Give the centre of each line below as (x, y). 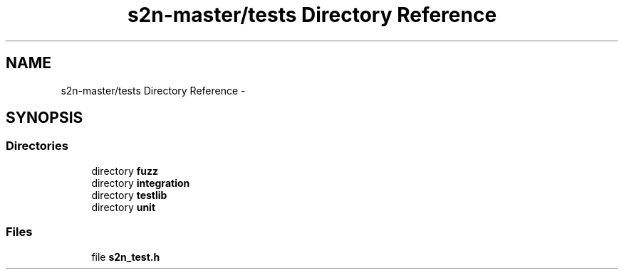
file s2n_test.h (126, 257)
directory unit (124, 207)
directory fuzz (125, 171)
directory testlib (129, 195)
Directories (37, 146)
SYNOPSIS (45, 118)
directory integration (141, 183)
